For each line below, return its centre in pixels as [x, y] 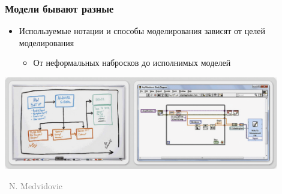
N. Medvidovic [36, 185]
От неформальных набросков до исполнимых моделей [132, 63]
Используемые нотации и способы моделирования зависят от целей [142, 31]
